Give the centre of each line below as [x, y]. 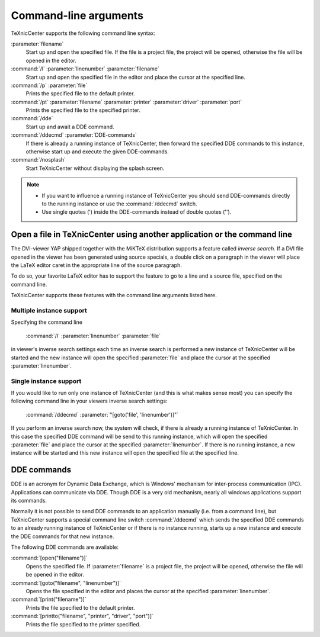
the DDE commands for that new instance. [63, 536]
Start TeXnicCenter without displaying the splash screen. [95, 168]
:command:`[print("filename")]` [49, 599]
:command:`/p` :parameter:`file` [49, 85]
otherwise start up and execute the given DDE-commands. [97, 152]
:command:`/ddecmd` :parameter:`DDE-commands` [74, 135]
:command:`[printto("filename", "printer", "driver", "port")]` [82, 616]
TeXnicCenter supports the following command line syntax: [83, 33]
